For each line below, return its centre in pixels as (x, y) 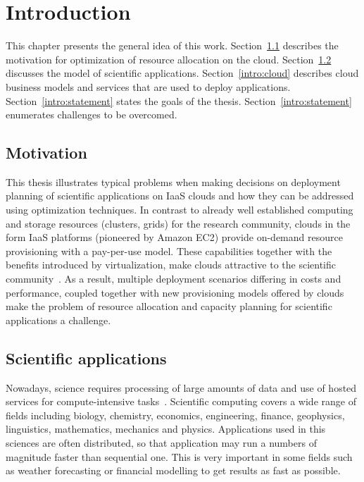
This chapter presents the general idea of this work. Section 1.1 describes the (172, 45)
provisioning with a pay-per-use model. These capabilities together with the (169, 251)
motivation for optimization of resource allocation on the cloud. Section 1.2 (169, 59)
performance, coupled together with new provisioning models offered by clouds (175, 292)
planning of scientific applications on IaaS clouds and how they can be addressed (180, 196)
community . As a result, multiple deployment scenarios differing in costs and (174, 279)
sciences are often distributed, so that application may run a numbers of (161, 443)
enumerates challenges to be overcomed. (92, 115)
